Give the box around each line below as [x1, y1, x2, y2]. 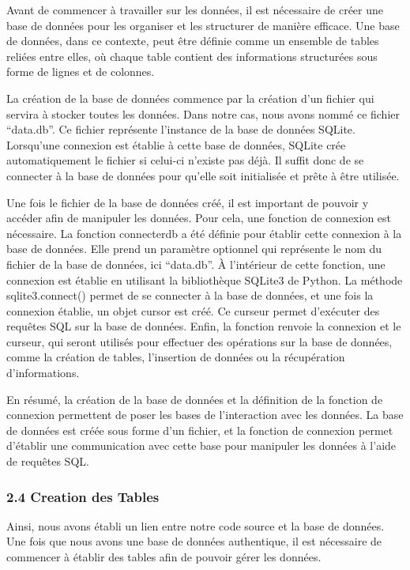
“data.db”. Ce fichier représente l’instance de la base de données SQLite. [6, 121, 355, 138]
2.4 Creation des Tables [6, 486, 160, 506]
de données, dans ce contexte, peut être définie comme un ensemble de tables [6, 32, 379, 49]
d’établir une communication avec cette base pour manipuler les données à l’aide [6, 437, 397, 454]
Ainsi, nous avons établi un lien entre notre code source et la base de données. [6, 517, 385, 534]
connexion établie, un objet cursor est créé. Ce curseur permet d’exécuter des [6, 302, 380, 319]
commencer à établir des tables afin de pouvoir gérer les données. [6, 549, 322, 565]
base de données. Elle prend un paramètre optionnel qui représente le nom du [6, 240, 382, 257]
